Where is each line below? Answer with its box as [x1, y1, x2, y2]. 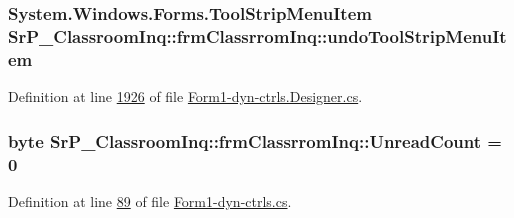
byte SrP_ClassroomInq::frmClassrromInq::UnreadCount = [8, 128, 502, 153]
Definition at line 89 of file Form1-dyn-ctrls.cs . [8, 190, 292, 211]
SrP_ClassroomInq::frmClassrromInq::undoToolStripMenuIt [8, 23, 507, 48]
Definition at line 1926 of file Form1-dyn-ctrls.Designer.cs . [8, 86, 363, 107]
